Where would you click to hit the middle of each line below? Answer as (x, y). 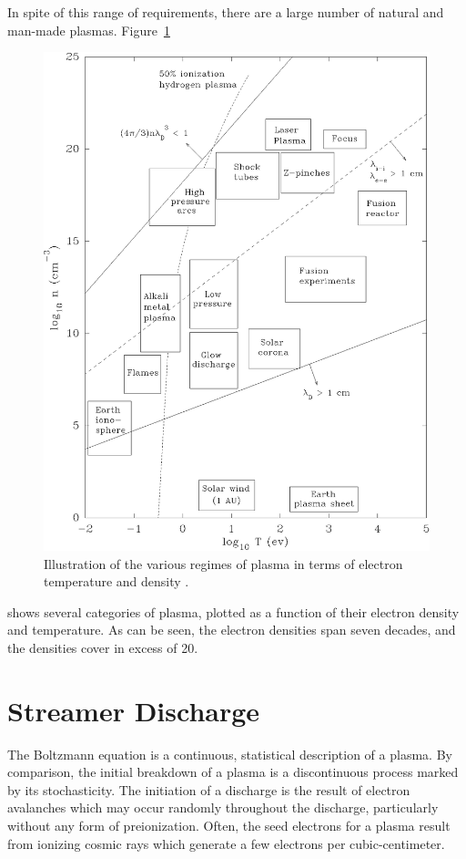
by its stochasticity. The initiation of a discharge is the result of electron (209, 789)
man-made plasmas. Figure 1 (89, 30)
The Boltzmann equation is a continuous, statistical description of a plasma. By (230, 754)
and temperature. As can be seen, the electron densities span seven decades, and (232, 630)
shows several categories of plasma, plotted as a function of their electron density (233, 611)
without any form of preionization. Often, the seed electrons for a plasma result (229, 826)
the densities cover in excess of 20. (103, 647)
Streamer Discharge (134, 710)
